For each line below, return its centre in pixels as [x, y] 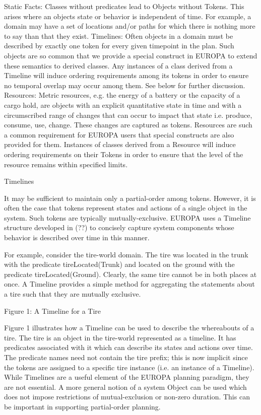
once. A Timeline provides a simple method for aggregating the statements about [129, 284]
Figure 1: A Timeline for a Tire [53, 310]
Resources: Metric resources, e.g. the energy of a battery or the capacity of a [122, 95]
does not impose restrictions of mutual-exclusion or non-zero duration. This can [127, 397]
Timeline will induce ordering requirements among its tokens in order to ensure [126, 75]
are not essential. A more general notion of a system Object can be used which [125, 387]
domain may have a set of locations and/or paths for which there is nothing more [130, 26]
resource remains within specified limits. [66, 164]
